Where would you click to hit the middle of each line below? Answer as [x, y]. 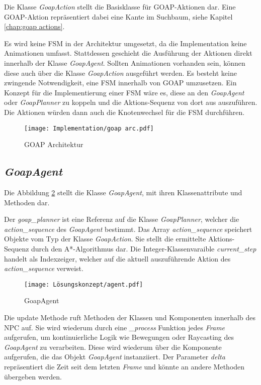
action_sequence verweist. [44, 268]
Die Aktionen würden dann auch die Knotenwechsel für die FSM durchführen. [124, 112]
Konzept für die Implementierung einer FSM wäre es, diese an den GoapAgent [124, 92]
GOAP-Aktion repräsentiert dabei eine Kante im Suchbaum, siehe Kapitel [118, 16]
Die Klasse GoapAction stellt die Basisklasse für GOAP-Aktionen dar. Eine [120, 7]
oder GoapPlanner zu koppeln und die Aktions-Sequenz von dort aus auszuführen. [131, 102]
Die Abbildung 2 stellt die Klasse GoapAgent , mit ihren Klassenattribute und [123, 192]
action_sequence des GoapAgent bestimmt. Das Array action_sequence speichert [128, 229]
